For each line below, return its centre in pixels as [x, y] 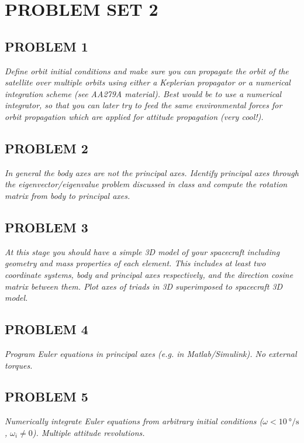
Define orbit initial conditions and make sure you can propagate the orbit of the [147, 71]
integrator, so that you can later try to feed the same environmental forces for [144, 105]
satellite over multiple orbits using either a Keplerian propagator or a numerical [148, 82]
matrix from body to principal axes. [68, 195]
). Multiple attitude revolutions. [89, 432]
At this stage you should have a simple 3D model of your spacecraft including [142, 251]
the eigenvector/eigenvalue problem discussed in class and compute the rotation [146, 184]
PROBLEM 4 [46, 329]
